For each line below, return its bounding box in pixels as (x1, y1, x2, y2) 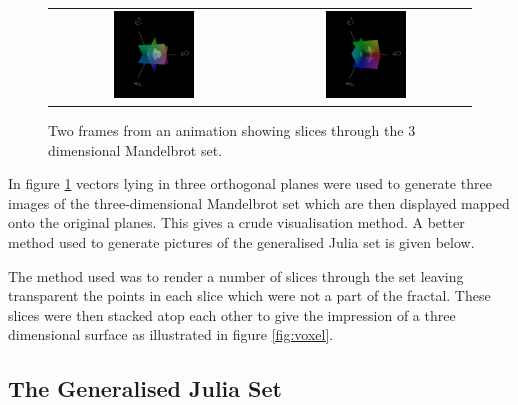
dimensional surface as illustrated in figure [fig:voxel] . (8, 324, 334, 345)
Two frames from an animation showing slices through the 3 (48, 120, 416, 141)
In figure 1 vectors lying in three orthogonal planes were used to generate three (8, 173, 492, 194)
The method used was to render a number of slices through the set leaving (8, 265, 464, 286)
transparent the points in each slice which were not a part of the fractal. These (8, 285, 491, 306)
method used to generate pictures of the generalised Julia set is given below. (8, 231, 475, 252)
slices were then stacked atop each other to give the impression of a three (8, 304, 456, 325)
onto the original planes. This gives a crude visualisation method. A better (8, 212, 465, 233)
